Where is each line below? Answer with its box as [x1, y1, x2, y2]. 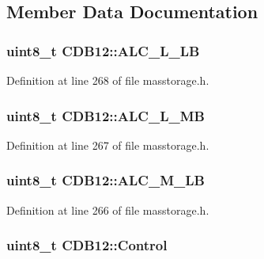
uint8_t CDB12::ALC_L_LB [6, 40, 200, 60]
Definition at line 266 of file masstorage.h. [6, 201, 209, 218]
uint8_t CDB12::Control [6, 235, 168, 255]
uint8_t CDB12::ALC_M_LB [6, 170, 205, 190]
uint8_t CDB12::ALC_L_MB [6, 105, 205, 125]
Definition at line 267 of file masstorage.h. [6, 136, 209, 153]
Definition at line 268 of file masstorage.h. [6, 72, 209, 88]
